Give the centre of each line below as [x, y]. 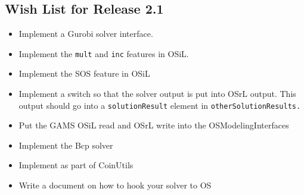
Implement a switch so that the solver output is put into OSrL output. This [157, 94]
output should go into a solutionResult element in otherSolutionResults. [160, 105]
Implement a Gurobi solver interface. [86, 34]
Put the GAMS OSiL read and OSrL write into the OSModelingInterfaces [154, 125]
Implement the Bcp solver [66, 145]
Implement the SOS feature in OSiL [84, 73]
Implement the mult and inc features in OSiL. [104, 53]
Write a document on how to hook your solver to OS [115, 185]
